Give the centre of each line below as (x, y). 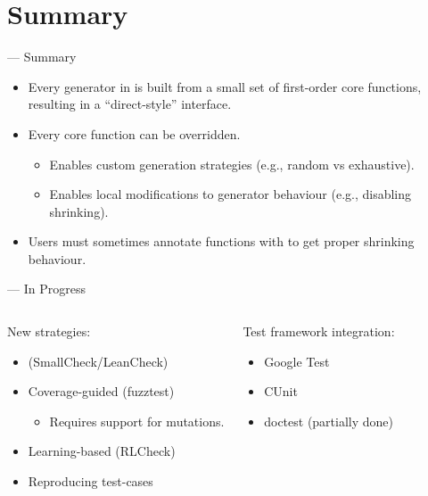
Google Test (297, 361)
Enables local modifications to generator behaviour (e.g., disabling (230, 194)
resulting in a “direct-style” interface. (130, 104)
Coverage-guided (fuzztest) (101, 391)
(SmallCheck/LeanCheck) (98, 361)
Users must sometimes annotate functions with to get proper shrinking (221, 241)
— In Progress (46, 289)
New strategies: (49, 331)
